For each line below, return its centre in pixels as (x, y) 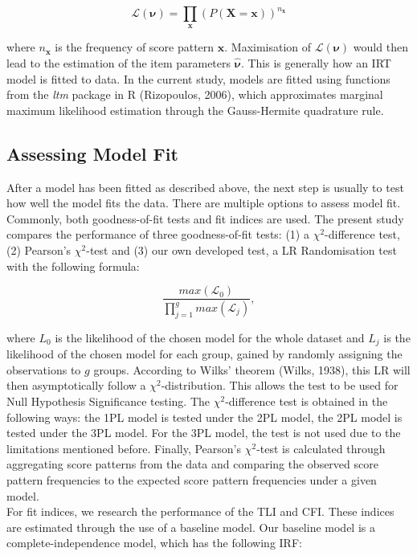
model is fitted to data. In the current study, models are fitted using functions (198, 78)
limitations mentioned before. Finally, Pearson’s (124, 448)
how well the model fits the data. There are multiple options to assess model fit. (204, 203)
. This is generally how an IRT (316, 62)
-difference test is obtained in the (307, 401)
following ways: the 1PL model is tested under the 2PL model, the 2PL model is (204, 417)
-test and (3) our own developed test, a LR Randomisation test (241, 249)
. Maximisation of (268, 47)
